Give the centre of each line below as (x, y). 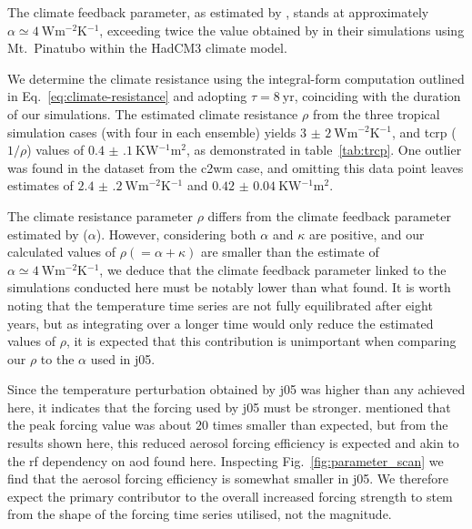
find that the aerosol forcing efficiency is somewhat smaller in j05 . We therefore (228, 478)
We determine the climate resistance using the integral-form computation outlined (236, 78)
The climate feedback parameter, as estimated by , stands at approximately (218, 12)
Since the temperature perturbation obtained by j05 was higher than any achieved (236, 389)
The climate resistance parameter (100, 215)
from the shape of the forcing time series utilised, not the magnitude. (200, 514)
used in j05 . (123, 358)
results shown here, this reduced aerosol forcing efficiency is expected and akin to (233, 443)
